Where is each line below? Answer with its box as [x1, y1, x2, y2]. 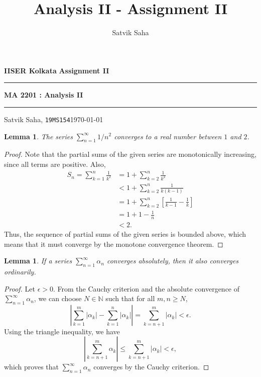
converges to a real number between [114, 131, 222, 141]
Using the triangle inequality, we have [4, 326, 120, 336]
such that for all [105, 293, 155, 304]
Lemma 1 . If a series [4, 255, 72, 266]
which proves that [4, 361, 59, 372]
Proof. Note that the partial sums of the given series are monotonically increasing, [4, 149, 256, 159]
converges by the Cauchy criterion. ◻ [93, 361, 209, 372]
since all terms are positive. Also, [4, 158, 106, 169]
